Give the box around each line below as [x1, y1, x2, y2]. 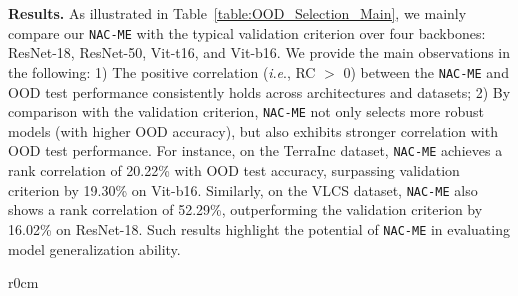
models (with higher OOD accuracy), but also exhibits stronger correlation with [8, 120, 498, 141]
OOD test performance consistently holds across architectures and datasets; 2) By [8, 81, 511, 102]
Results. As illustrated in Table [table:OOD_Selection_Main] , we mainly [8, 3, 467, 23]
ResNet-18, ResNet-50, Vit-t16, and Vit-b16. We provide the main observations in [8, 42, 511, 63]
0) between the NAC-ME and [343, 61, 509, 82]
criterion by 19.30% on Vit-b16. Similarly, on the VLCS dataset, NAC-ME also [8, 179, 478, 200]
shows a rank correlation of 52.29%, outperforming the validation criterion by [8, 199, 483, 220]
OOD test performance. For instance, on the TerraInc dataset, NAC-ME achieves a [8, 140, 503, 161]
